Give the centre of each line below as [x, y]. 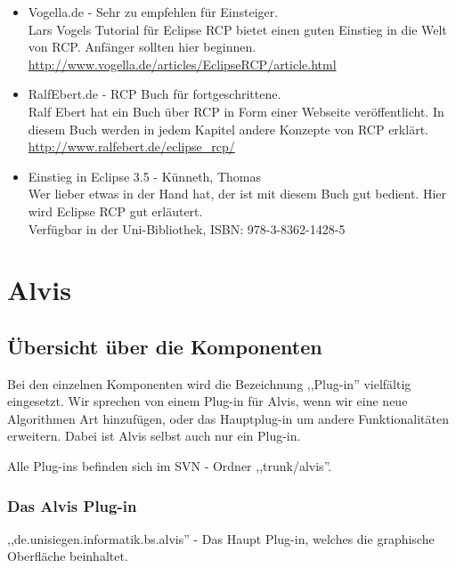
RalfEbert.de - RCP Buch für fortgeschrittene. [155, 94]
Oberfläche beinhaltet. [68, 556]
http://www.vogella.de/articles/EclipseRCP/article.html [182, 64]
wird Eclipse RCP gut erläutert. [115, 211]
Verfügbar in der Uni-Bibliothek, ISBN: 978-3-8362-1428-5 [187, 228]
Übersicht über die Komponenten [165, 346]
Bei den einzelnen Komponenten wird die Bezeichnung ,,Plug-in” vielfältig [209, 383]
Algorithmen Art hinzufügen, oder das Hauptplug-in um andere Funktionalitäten [228, 418]
